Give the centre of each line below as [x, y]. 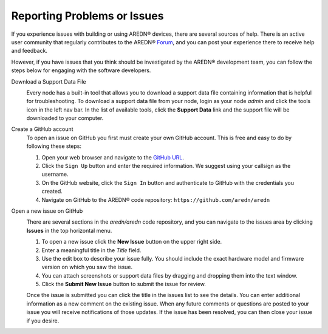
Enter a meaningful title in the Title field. [91, 250]
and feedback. [29, 51]
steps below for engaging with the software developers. [81, 70]
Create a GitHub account [42, 129]
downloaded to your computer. [65, 118]
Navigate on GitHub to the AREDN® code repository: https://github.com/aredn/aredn [156, 199]
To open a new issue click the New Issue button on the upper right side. [132, 242]
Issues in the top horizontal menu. [69, 230]
